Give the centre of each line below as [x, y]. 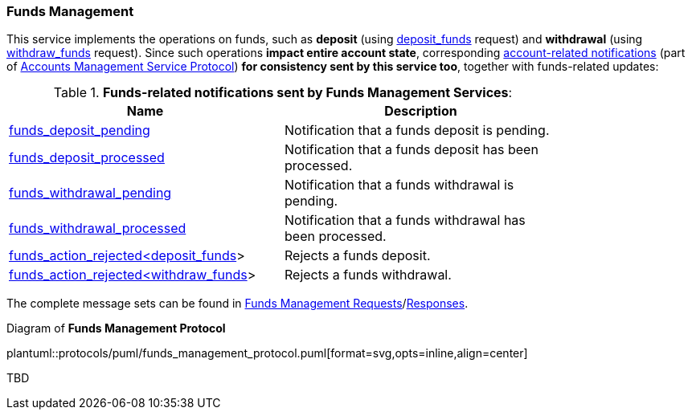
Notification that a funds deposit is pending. [417, 131]
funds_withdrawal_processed [98, 228]
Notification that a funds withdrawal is [399, 185]
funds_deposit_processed [87, 158]
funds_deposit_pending [80, 131]
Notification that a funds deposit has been [412, 150]
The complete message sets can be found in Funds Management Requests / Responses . [237, 304]
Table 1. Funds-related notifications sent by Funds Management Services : [283, 93]
